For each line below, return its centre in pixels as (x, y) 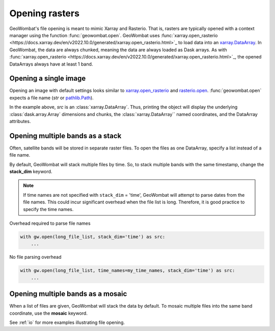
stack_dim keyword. (31, 172)
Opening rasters (45, 13)
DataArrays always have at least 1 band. (51, 64)
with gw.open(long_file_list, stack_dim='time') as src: (93, 237)
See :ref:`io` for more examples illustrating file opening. (67, 322)
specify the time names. (48, 209)
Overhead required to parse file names (50, 223)
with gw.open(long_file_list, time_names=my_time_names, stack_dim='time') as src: (128, 270)
